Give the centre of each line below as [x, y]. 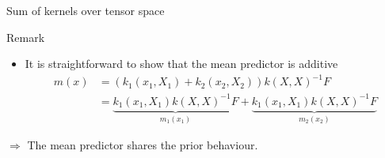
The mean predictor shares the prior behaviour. [143, 145]
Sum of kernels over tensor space [86, 10]
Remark [26, 37]
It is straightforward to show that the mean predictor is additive [181, 64]
